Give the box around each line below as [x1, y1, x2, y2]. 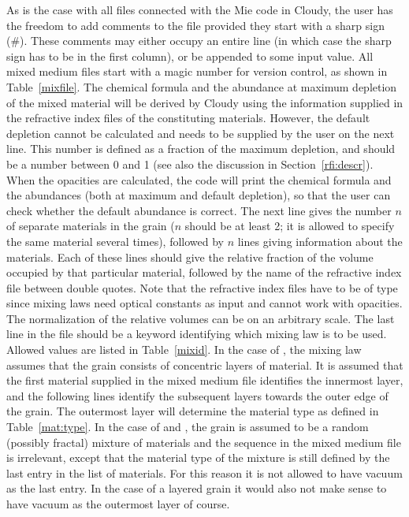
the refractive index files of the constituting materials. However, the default [6, 110, 370, 126]
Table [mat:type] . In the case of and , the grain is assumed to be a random [6, 418, 369, 435]
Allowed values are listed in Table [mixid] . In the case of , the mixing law [6, 341, 362, 358]
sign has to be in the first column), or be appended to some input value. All [6, 47, 374, 64]
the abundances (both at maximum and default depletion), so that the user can [6, 187, 391, 203]
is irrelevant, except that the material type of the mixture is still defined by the [6, 449, 390, 466]
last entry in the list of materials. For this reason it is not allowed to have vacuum [6, 464, 403, 481]
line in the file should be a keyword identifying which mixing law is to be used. [6, 325, 387, 342]
